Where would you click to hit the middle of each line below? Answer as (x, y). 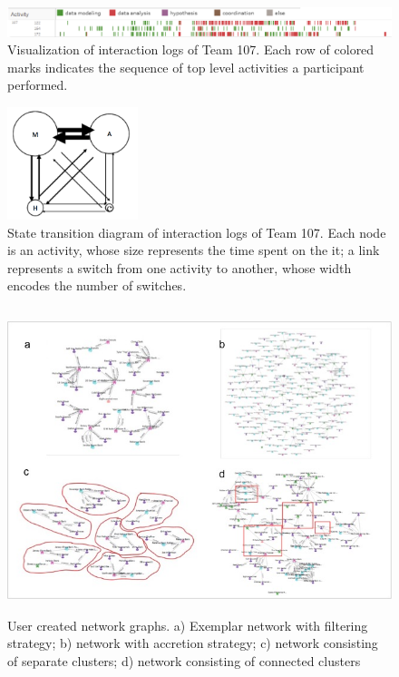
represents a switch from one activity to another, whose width (180, 267)
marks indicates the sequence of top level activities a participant (186, 67)
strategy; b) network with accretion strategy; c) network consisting (193, 643)
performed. (38, 85)
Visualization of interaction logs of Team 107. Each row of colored (191, 49)
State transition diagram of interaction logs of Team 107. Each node (197, 232)
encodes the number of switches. (97, 285)
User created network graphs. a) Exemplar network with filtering (188, 625)
